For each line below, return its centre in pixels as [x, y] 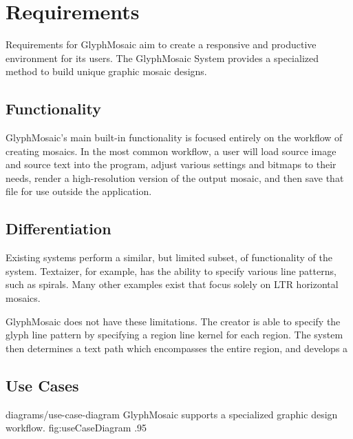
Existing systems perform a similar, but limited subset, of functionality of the [169, 257]
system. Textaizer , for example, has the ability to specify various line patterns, [171, 270]
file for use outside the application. [79, 191]
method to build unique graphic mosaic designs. [106, 71]
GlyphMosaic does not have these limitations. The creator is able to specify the [173, 321]
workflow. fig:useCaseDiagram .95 [76, 428]
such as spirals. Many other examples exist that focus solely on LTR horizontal [172, 284]
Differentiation [58, 228]
